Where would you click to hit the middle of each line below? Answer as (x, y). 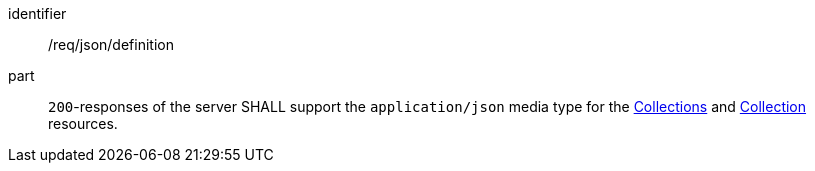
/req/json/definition (111, 44)
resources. (83, 123)
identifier (37, 13)
